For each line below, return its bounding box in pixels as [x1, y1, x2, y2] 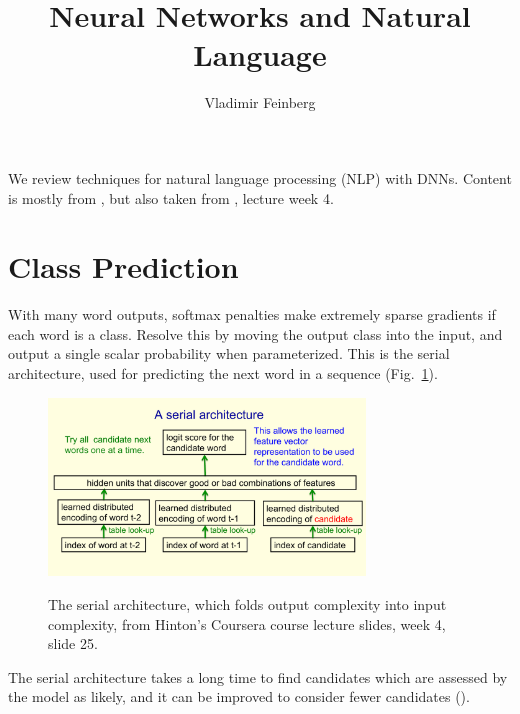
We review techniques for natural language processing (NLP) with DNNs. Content [8, 167, 512, 188]
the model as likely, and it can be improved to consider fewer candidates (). [8, 686, 470, 707]
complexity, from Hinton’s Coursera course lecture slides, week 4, [48, 613, 446, 634]
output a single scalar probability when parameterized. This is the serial [8, 343, 450, 364]
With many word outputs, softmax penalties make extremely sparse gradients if [8, 304, 496, 325]
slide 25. [48, 633, 98, 654]
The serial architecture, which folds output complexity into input [48, 594, 447, 615]
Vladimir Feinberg [204, 92, 316, 113]
